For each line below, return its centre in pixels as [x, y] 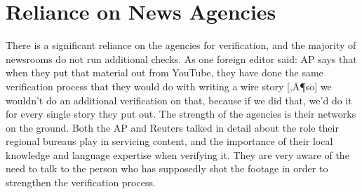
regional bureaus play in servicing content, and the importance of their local [169, 141]
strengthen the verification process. [81, 182]
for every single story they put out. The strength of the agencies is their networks [181, 114]
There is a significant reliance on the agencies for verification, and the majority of [181, 45]
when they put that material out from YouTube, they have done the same [165, 72]
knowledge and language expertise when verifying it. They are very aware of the [177, 154]
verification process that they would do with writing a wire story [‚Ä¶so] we [169, 86]
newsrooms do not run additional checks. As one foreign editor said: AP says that [181, 58]
